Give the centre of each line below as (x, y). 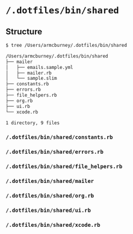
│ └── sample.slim (32, 79)
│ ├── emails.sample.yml (39, 67)
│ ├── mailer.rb (29, 73)
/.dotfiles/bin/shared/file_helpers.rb (64, 166)
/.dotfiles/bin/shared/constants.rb (59, 137)
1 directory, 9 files (33, 123)
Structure (24, 31)
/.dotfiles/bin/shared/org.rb (50, 196)
